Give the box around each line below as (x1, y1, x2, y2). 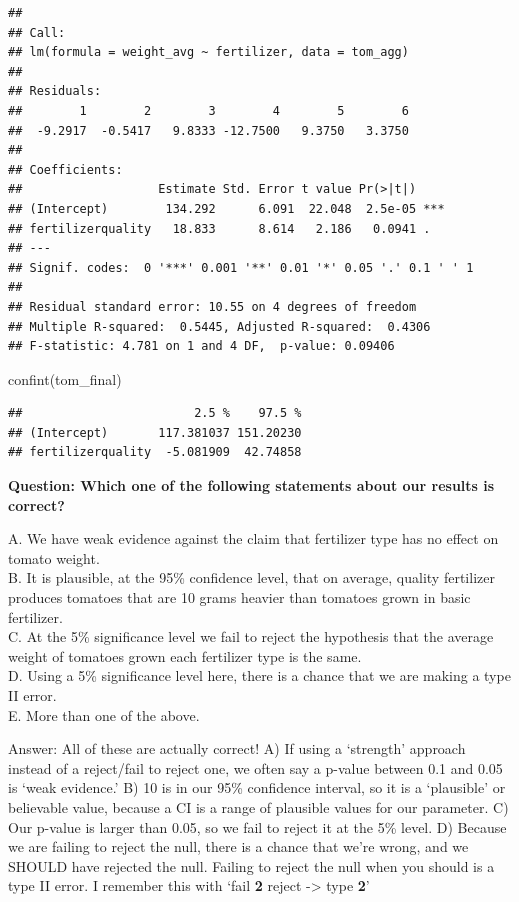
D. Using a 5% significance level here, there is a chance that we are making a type (8, 665, 511, 686)
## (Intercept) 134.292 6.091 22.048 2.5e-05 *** (8, 201, 445, 216)
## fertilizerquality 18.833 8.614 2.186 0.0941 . (8, 221, 431, 236)
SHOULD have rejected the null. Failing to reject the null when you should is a (8, 855, 495, 876)
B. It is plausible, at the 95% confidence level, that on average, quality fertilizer (8, 567, 495, 588)
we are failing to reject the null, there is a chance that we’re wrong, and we (8, 836, 469, 857)
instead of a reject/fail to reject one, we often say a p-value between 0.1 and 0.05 (8, 757, 503, 778)
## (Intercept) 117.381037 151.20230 (8, 425, 302, 440)
